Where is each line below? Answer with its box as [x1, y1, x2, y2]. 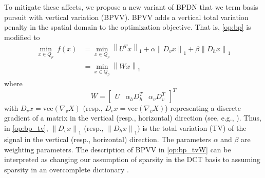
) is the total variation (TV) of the [137, 122, 247, 133]
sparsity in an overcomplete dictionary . [4, 164, 129, 174]
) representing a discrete [165, 102, 241, 113]
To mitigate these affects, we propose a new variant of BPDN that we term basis [4, 2, 258, 12]
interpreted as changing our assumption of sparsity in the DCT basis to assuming [4, 154, 260, 165]
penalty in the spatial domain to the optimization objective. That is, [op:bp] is [4, 22, 251, 32]
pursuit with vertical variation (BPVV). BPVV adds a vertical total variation [4, 11, 249, 22]
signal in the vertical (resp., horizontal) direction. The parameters [4, 133, 211, 144]
